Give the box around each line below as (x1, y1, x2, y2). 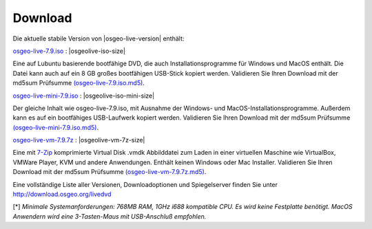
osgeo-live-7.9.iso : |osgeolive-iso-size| (12, 47, 125, 55)
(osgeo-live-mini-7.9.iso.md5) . (12, 123, 99, 131)
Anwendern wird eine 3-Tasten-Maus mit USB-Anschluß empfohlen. (12, 212, 207, 220)
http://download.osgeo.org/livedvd (12, 190, 112, 199)
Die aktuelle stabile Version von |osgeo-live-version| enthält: (12, 34, 185, 43)
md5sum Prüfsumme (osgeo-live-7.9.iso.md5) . (12, 79, 145, 87)
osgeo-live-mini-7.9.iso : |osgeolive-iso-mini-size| (12, 91, 155, 100)
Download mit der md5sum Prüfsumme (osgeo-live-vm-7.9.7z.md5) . (12, 168, 207, 176)
